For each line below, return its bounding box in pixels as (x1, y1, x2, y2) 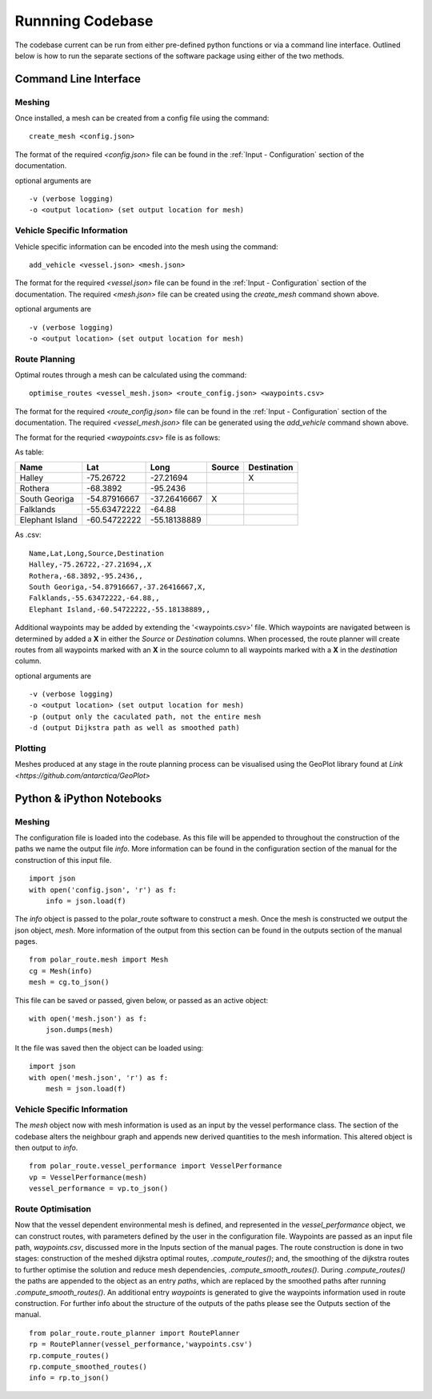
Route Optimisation (14, 1203, 92, 1214)
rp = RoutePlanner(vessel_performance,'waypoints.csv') (29, 1340, 253, 1349)
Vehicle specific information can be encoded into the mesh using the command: (14, 241, 279, 252)
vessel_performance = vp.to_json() (29, 1184, 169, 1193)
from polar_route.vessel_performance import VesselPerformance (29, 1162, 282, 1171)
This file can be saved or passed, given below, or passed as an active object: (14, 995, 269, 1005)
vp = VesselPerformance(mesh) (29, 1172, 148, 1182)
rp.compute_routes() (29, 1351, 110, 1360)
